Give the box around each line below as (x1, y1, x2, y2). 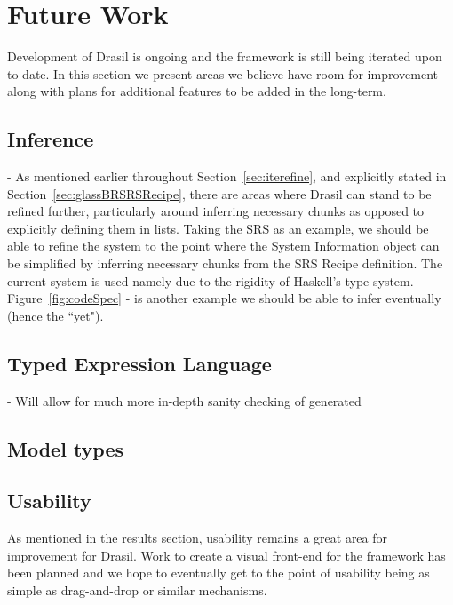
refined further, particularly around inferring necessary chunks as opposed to (7, 202, 425, 220)
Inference (7, 125, 94, 153)
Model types (7, 434, 124, 462)
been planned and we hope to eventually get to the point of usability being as (7, 563, 430, 582)
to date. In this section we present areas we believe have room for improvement (7, 64, 438, 83)
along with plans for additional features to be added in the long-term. (7, 82, 386, 100)
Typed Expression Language (7, 349, 272, 377)
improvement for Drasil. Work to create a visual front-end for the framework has (7, 545, 446, 564)
